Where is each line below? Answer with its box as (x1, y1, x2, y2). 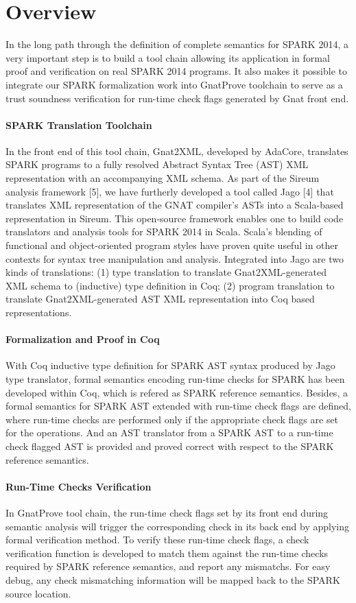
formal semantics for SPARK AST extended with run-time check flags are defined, (5, 399, 351, 413)
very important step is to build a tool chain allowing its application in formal (5, 50, 330, 64)
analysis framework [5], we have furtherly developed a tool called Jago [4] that (5, 184, 334, 198)
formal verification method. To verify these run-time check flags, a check (5, 532, 309, 547)
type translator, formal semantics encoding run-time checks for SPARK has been (5, 372, 345, 386)
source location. (5, 586, 71, 600)
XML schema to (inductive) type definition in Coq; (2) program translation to (5, 278, 335, 292)
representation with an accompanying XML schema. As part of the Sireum (5, 171, 320, 185)
